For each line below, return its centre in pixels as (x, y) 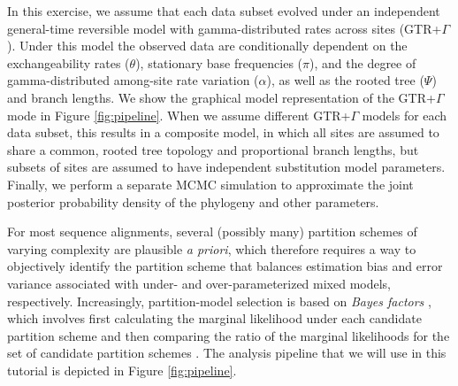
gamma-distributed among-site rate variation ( (133, 80)
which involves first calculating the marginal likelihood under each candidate (214, 318)
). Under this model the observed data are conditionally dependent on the (207, 46)
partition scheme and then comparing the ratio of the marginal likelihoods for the (229, 335)
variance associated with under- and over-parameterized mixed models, (199, 283)
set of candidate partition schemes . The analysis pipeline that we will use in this (227, 353)
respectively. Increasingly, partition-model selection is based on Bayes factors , (219, 301)
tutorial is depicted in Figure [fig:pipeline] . (122, 370)
